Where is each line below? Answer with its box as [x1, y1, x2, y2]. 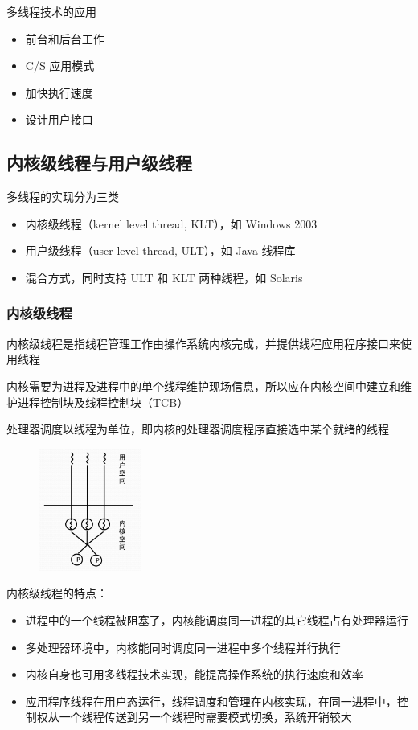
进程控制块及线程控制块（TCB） [17, 393, 189, 410]
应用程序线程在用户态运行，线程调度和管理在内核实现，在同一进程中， [25, 692, 397, 709]
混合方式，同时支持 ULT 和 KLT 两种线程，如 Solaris [25, 269, 303, 285]
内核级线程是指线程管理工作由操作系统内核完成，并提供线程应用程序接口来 [6, 334, 400, 351]
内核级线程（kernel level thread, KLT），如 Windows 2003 [25, 215, 318, 232]
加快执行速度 [25, 84, 93, 100]
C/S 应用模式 [25, 57, 95, 74]
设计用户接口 [25, 111, 93, 128]
